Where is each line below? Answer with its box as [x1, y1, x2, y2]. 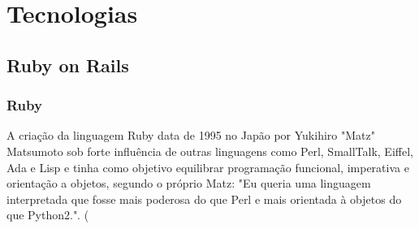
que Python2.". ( [6, 206, 89, 223]
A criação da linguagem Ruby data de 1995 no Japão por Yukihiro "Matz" [6, 127, 375, 144]
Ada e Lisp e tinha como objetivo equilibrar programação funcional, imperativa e [6, 158, 409, 175]
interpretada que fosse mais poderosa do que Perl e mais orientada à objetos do [6, 190, 402, 207]
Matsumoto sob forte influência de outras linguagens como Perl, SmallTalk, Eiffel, [6, 142, 413, 159]
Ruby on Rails [6, 52, 129, 77]
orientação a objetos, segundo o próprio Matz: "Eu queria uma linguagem [6, 175, 371, 192]
